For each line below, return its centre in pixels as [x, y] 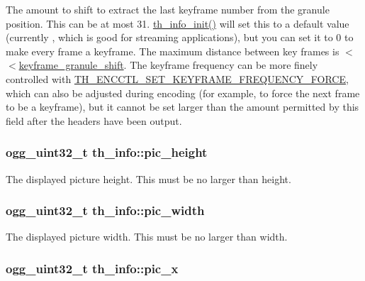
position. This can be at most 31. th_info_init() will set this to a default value [178, 23]
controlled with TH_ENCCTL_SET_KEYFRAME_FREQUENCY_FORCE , [177, 78]
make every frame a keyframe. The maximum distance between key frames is [173, 51]
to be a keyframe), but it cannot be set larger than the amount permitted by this [182, 107]
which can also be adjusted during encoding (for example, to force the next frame [183, 93]
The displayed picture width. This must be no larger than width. [147, 237]
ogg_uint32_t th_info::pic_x [92, 268]
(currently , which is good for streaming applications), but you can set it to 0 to [180, 37]
